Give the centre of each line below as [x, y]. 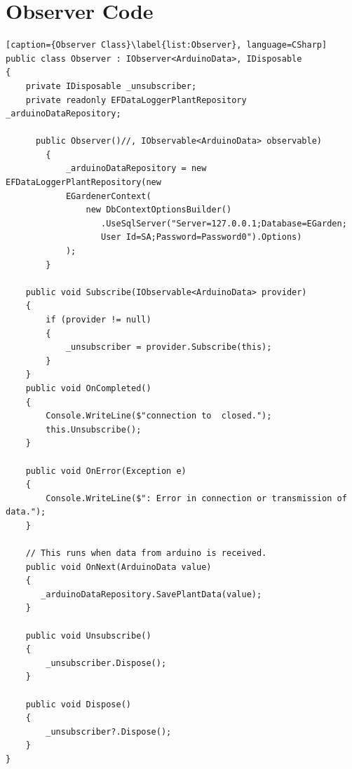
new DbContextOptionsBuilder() [159, 210]
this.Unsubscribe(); [94, 429]
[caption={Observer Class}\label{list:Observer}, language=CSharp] [167, 45]
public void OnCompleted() [88, 388]
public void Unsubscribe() [88, 635]
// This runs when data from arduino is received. [146, 553]
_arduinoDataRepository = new [136, 169]
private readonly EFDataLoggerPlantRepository [136, 100]
